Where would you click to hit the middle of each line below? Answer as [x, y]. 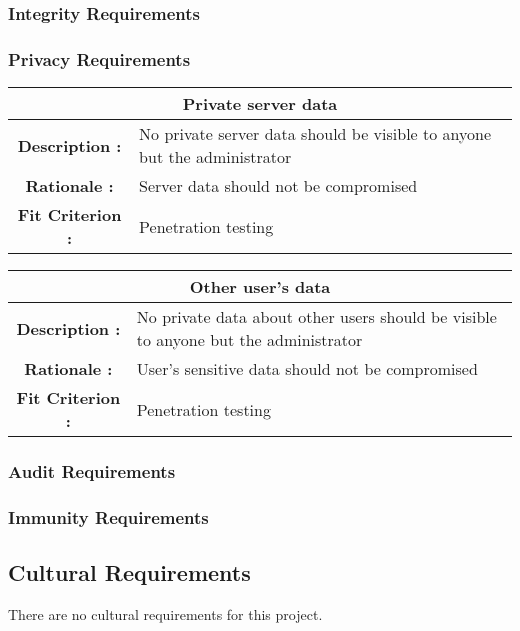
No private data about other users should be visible [316, 317]
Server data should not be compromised [278, 186]
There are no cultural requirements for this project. [165, 613]
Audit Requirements [92, 470]
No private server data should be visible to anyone [315, 134]
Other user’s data [260, 287]
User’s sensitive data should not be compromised [307, 369]
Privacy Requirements [99, 58]
